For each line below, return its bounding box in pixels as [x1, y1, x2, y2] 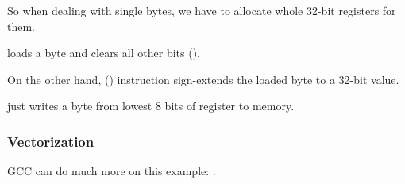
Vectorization [7, 131, 94, 151]
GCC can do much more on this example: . [7, 163, 216, 179]
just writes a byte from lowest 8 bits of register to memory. [7, 98, 295, 114]
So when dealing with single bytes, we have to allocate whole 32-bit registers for [7, 2, 396, 18]
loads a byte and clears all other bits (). [7, 44, 200, 61]
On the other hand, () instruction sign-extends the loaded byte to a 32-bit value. [7, 71, 399, 87]
